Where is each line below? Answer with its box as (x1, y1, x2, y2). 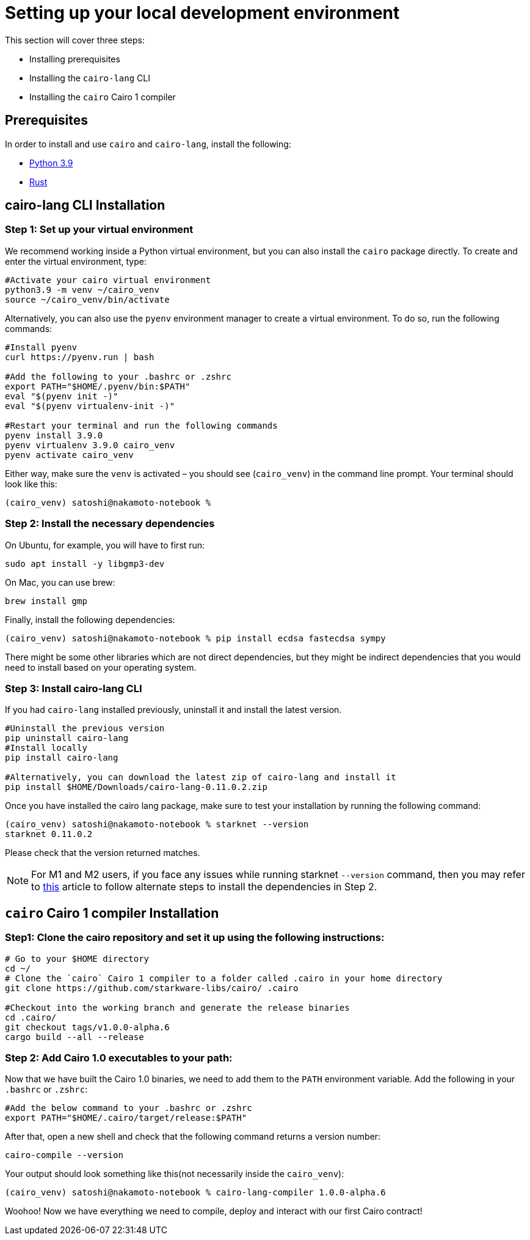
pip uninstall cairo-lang (5, 733, 129, 744)
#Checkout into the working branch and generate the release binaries (5, 1002, 350, 1013)
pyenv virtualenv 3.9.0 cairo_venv (5, 440, 175, 450)
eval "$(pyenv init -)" (5, 391, 118, 401)
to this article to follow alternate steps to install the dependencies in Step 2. (31, 880, 377, 893)
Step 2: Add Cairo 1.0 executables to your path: (5, 1051, 233, 1064)
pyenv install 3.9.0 (5, 430, 103, 440)
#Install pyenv (5, 342, 78, 352)
